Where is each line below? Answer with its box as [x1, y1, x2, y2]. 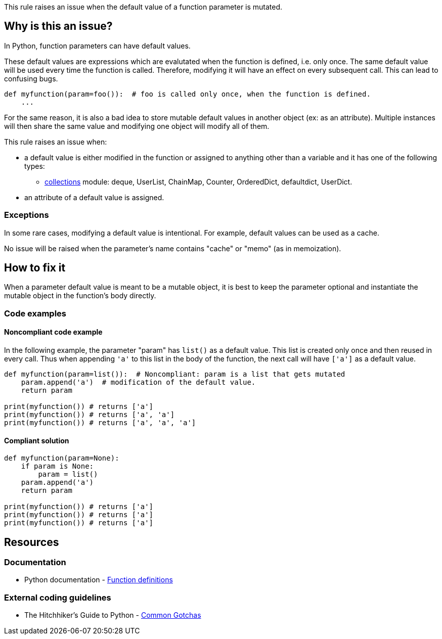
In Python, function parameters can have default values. [4, 41, 191, 50]
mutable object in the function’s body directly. [4, 291, 156, 300]
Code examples [4, 308, 67, 318]
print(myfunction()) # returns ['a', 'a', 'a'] [4, 419, 196, 427]
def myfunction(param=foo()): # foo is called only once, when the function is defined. [4, 89, 371, 98]
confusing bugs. [4, 74, 58, 83]
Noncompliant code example [4, 328, 103, 337]
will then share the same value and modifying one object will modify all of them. [4, 121, 270, 130]
